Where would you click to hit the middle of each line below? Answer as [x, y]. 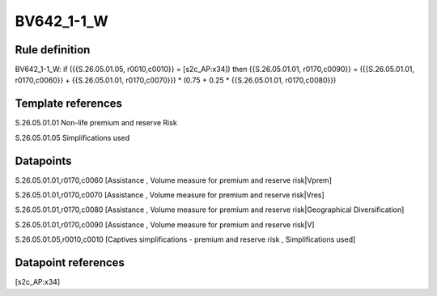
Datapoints [43, 161]
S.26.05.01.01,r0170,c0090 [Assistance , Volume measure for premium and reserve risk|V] [165, 224]
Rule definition [53, 50]
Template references [69, 104]
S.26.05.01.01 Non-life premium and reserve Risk [96, 123]
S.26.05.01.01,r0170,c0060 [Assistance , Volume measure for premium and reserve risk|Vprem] [173, 180]
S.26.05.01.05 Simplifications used [72, 137]
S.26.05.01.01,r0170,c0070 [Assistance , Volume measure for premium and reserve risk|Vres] [170, 195]
